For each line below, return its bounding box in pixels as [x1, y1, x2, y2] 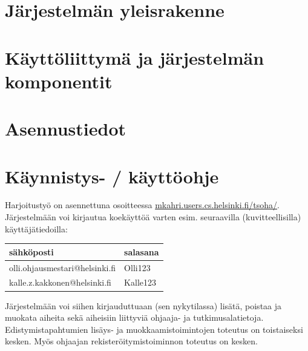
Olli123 [124, 261, 151, 274]
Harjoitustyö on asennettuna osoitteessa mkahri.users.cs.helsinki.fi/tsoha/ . [5, 198, 280, 211]
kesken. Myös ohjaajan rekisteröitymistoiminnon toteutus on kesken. [5, 335, 258, 347]
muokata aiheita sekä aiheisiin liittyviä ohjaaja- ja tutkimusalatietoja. [5, 311, 264, 324]
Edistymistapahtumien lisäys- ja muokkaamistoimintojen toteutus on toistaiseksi [5, 323, 303, 335]
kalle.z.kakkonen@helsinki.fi [9, 276, 111, 289]
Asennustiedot [5, 116, 126, 141]
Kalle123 [124, 276, 156, 289]
